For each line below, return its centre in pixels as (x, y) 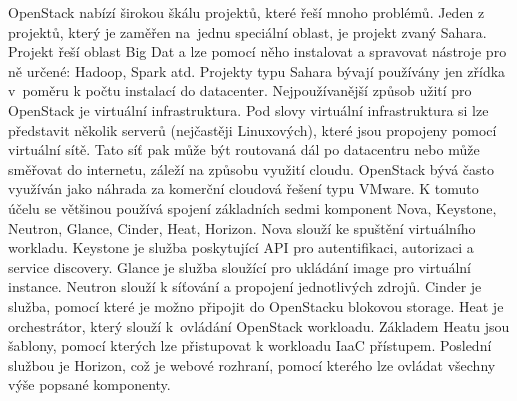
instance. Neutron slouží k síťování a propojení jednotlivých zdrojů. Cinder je (245, 286)
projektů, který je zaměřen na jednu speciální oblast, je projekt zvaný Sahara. (247, 31)
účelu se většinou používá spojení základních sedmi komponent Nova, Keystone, (252, 207)
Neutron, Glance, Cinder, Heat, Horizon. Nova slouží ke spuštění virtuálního (242, 227)
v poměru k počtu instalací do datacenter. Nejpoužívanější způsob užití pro (240, 90)
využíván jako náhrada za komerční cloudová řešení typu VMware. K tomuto (243, 188)
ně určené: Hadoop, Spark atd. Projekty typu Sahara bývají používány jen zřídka (257, 70)
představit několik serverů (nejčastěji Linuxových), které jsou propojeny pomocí (252, 129)
